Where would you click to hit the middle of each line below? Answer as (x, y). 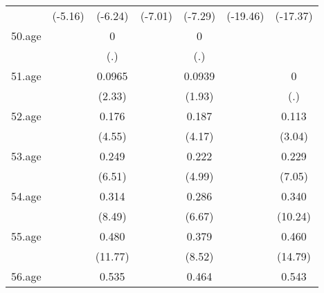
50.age (26, 36)
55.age (26, 236)
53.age (26, 156)
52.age (26, 116)
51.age (26, 76)
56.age (26, 276)
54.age (26, 196)
